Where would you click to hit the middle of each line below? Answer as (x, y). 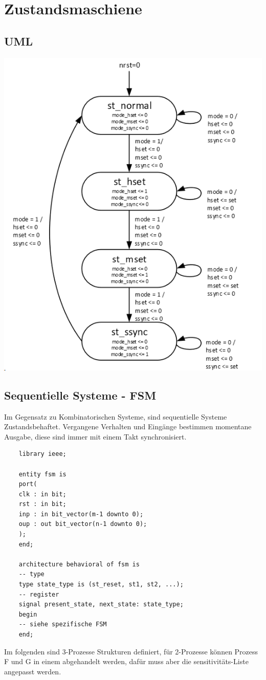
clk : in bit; (42, 494)
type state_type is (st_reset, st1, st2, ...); (101, 585)
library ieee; (42, 454)
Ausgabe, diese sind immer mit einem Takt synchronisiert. (95, 436)
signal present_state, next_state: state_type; (101, 605)
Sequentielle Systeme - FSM (80, 395)
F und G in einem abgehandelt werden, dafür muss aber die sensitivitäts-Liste (126, 661)
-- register (39, 594)
